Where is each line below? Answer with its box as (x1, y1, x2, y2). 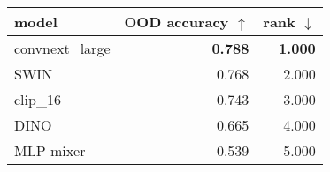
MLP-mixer (14, 140, 86, 161)
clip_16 (14, 89, 61, 109)
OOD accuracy (124, 11, 229, 32)
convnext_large (14, 38, 111, 58)
